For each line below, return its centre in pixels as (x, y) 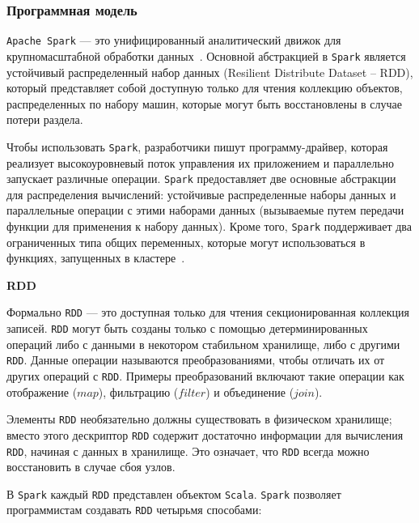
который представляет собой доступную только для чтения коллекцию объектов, (205, 88)
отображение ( (42, 391)
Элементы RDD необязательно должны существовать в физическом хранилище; (199, 419)
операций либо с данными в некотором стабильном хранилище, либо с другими (203, 344)
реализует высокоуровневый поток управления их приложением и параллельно (201, 162)
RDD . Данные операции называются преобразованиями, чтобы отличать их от (196, 360)
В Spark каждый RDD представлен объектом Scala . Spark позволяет (174, 493)
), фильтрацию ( (138, 391)
